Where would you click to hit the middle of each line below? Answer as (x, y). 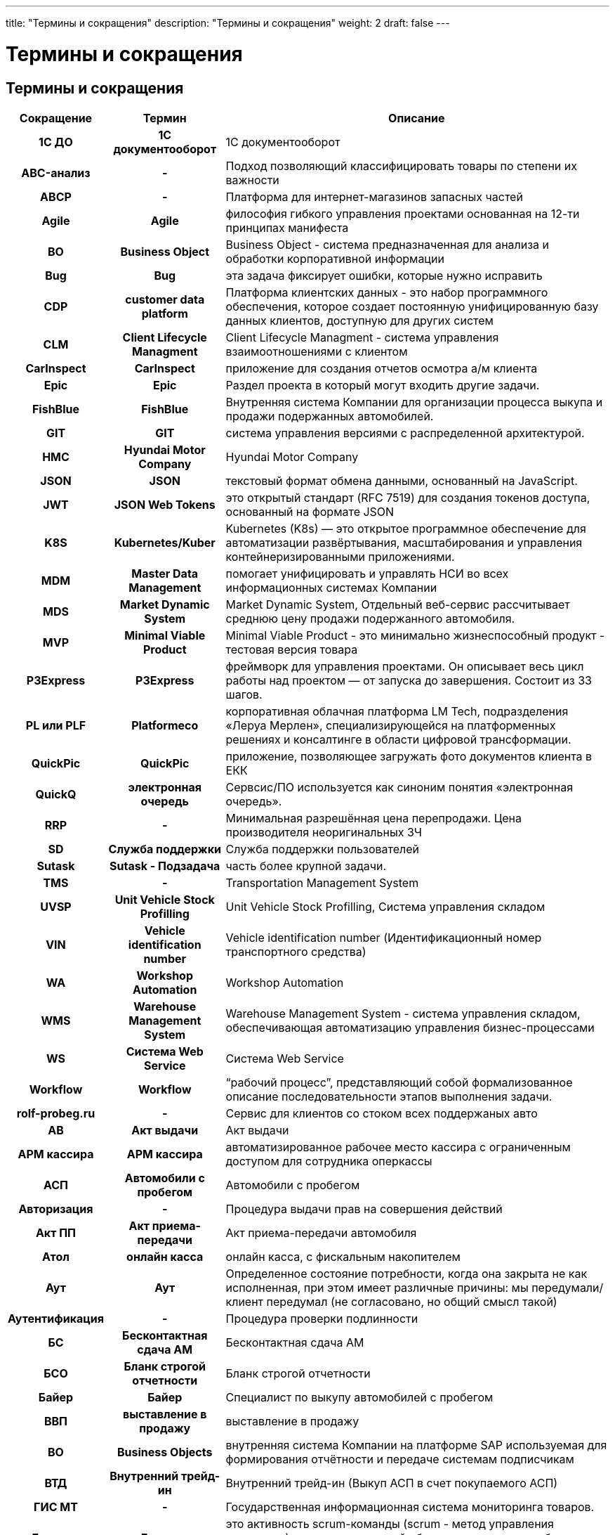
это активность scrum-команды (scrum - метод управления (390, 1523)
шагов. (244, 694)
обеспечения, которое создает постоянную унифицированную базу (412, 306)
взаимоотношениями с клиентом (317, 351)
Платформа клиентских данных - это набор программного (387, 292)
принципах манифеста (287, 227)
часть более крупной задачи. (306, 866)
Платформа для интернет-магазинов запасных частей (374, 196)
